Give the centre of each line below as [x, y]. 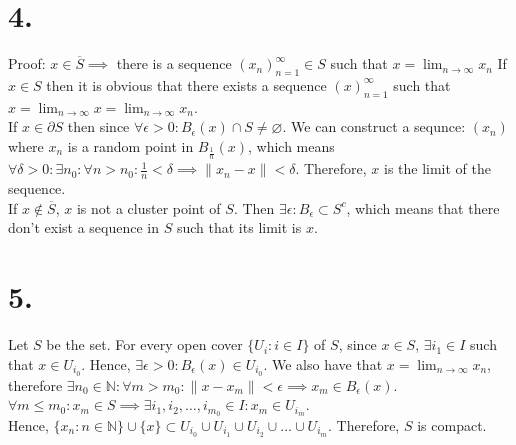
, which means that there [423, 207]
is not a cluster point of [148, 207]
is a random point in [130, 145]
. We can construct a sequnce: [374, 126]
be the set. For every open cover [144, 344]
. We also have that [323, 363]
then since [98, 126]
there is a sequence [174, 63]
